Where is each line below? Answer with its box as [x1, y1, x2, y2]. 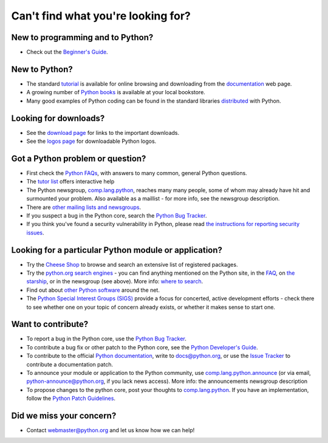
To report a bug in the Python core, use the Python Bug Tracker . [26, 335, 186, 343]
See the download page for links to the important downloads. [26, 129, 180, 136]
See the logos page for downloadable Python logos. [26, 137, 157, 145]
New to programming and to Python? [11, 32, 154, 43]
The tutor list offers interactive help [26, 178, 115, 185]
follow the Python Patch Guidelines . [26, 395, 115, 402]
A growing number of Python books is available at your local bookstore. [26, 89, 206, 96]
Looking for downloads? [11, 113, 105, 123]
